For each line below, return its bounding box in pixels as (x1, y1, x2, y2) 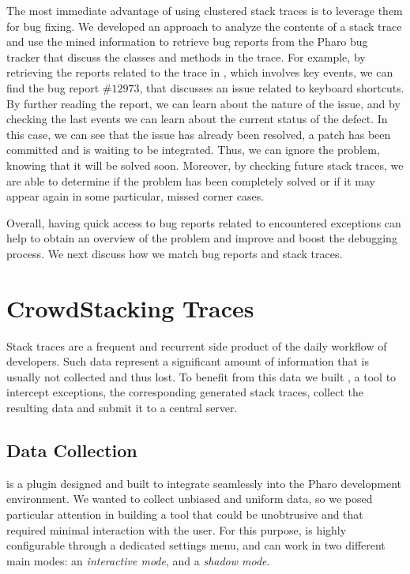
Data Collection (6, 437, 137, 462)
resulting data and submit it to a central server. (6, 400, 238, 415)
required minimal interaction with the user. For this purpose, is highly (6, 521, 347, 538)
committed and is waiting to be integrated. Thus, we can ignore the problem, (6, 141, 380, 158)
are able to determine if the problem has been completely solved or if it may (6, 172, 375, 189)
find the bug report (6, 79, 100, 96)
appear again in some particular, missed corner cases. (6, 188, 265, 204)
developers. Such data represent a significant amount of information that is (6, 353, 369, 370)
